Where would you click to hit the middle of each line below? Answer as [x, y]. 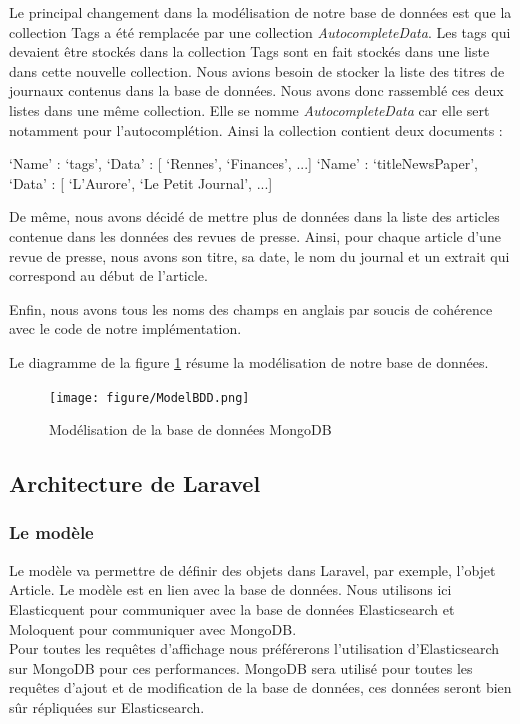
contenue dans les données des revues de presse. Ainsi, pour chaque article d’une [255, 235]
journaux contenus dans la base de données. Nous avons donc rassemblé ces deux [256, 90]
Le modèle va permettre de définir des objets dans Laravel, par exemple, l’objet [252, 569]
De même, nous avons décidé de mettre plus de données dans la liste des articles [254, 216]
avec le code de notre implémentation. [125, 328]
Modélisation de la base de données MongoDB [190, 429]
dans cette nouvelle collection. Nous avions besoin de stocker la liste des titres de [257, 70]
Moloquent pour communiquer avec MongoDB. [153, 628]
